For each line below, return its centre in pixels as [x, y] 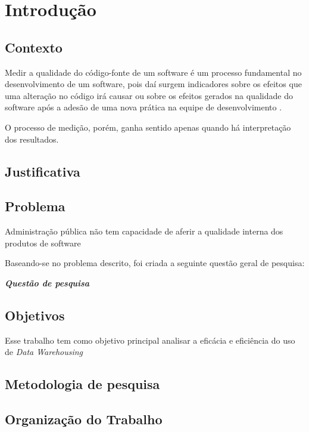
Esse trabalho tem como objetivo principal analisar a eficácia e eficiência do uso [150, 340]
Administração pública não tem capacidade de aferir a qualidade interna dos [144, 231]
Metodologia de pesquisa [82, 384]
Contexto [34, 47]
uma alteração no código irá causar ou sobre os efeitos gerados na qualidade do [149, 95]
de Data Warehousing [44, 352]
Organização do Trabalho [84, 419]
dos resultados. [32, 139]
